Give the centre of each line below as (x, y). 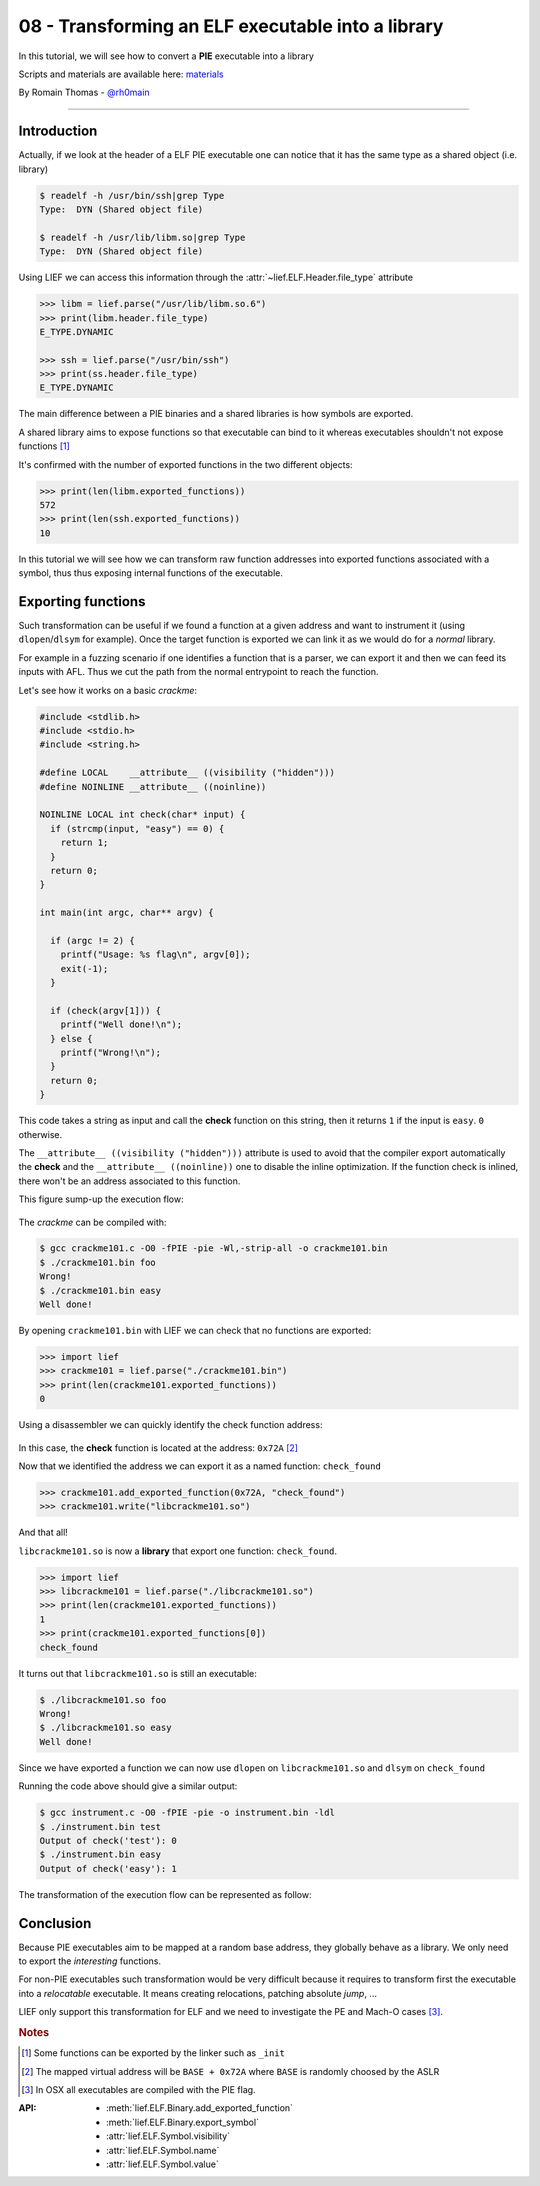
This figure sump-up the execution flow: (101, 1199)
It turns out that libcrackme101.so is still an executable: (137, 1673)
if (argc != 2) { (92, 940)
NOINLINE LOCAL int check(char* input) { (142, 814)
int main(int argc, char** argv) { (126, 913)
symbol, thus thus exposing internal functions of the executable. (151, 573)
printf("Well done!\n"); (121, 1024)
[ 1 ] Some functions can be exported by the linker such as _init (153, 2053)
